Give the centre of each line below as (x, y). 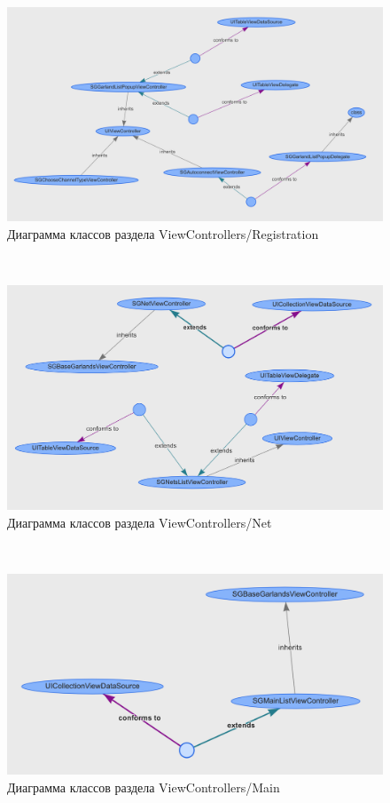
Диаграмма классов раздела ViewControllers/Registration (163, 234)
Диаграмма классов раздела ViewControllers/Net (140, 522)
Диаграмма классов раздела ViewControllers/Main (144, 787)
